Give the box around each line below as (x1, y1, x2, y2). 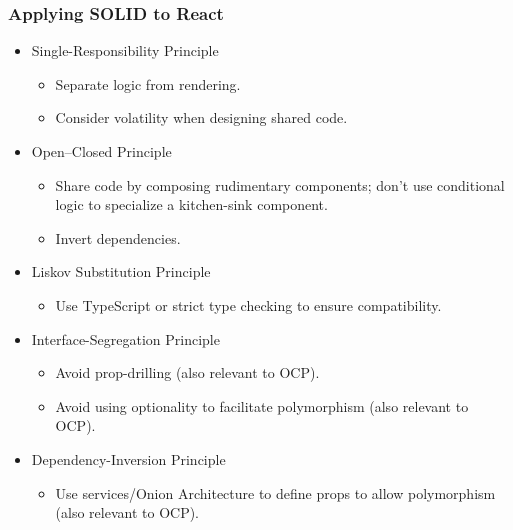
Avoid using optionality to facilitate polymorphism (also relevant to (55, 395, 469, 416)
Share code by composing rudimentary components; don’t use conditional (55, 174, 505, 195)
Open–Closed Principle (31, 141, 172, 161)
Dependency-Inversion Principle (31, 448, 226, 469)
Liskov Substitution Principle (31, 261, 211, 282)
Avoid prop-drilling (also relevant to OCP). (55, 362, 320, 383)
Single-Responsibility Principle (31, 40, 219, 61)
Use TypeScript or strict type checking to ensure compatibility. (55, 294, 442, 315)
